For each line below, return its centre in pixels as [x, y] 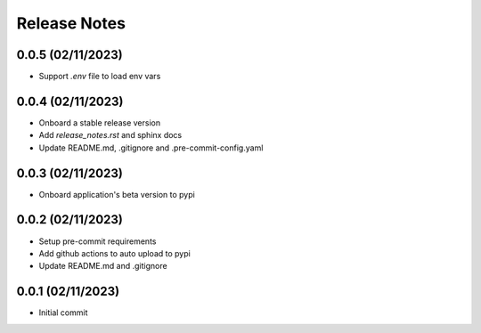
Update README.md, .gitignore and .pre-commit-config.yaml [151, 148]
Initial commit [63, 313]
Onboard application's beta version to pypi [117, 194]
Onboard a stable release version [99, 122]
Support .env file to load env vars [100, 77]
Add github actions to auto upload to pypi [114, 253]
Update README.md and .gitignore [103, 266]
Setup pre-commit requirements [98, 241]
